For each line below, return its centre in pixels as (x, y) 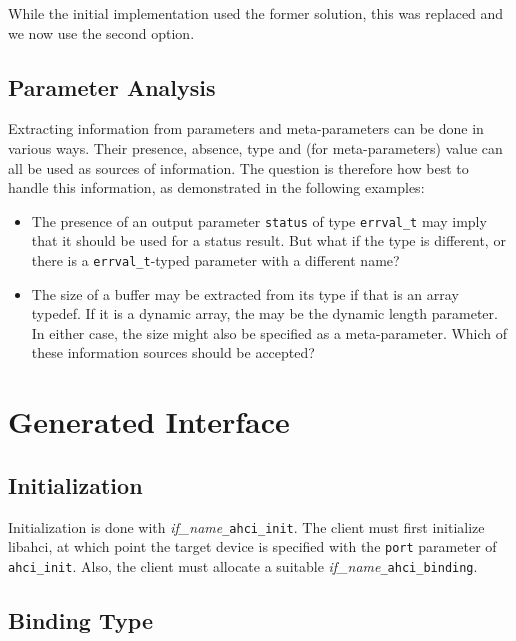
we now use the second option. (101, 32)
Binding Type (80, 619)
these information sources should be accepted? (173, 352)
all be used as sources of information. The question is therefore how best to (238, 167)
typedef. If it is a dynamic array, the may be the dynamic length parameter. (264, 313)
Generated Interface (149, 421)
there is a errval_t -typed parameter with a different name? (215, 260)
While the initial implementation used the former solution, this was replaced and (256, 13)
